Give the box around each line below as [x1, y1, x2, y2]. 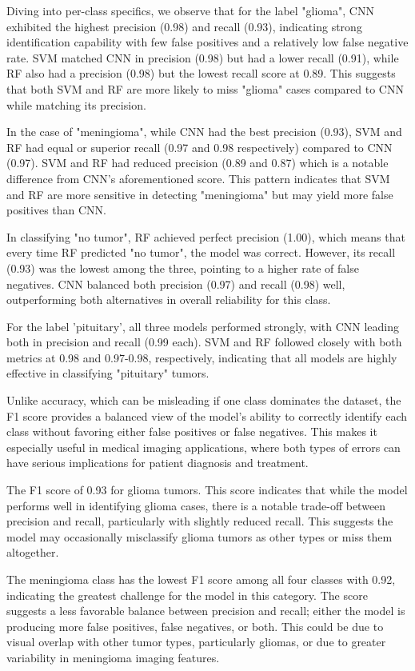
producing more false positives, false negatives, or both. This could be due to [6, 617, 384, 634]
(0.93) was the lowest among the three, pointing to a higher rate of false [6, 259, 359, 276]
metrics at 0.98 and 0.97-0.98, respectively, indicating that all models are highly [6, 349, 397, 365]
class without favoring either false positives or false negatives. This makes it [6, 423, 377, 440]
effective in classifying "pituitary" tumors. [6, 365, 209, 381]
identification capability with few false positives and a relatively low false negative [6, 34, 409, 50]
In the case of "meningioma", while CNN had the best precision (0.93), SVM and [6, 123, 402, 140]
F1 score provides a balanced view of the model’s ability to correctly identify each [6, 407, 408, 424]
